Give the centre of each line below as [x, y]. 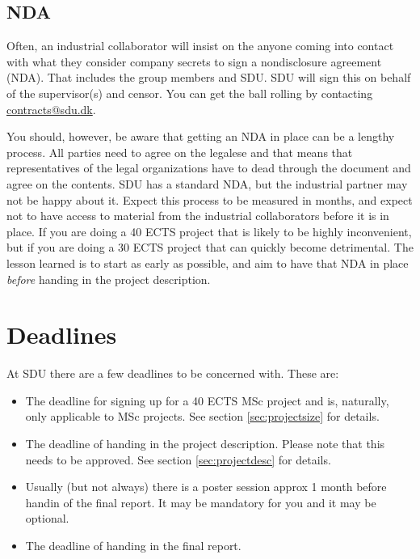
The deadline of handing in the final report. [133, 545]
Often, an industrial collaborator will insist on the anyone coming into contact [200, 46]
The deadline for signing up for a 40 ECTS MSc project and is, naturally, [207, 400]
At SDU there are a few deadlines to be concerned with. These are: [173, 373]
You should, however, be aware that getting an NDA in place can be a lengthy [201, 136]
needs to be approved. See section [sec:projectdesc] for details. [178, 459]
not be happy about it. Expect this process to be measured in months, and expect [210, 199]
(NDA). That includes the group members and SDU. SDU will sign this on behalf [209, 77]
